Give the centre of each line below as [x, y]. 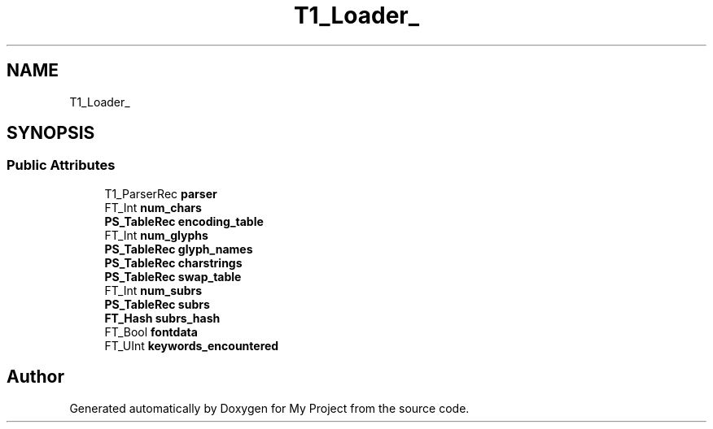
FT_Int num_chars [153, 207]
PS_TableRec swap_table [173, 276]
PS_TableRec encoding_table [184, 221]
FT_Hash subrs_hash [162, 318]
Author [35, 377]
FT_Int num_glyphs [156, 235]
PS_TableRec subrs [157, 304]
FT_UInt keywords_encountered [192, 345]
